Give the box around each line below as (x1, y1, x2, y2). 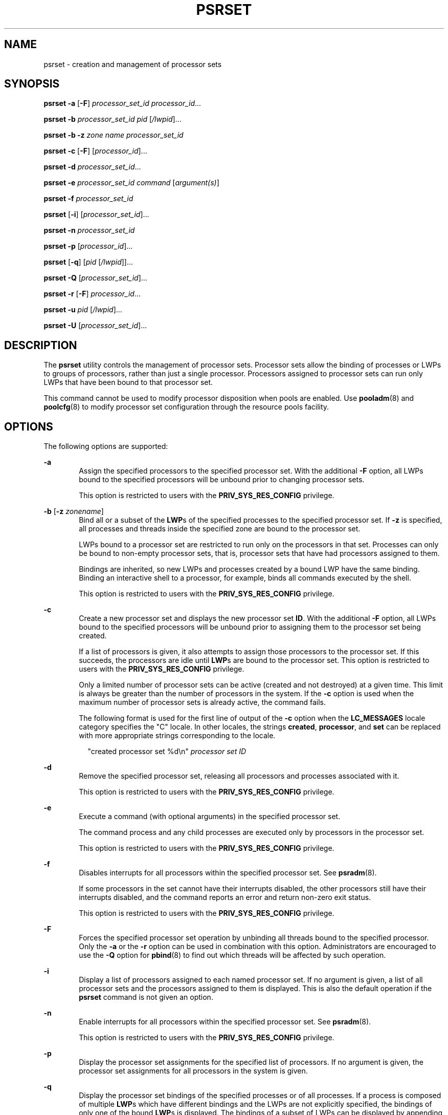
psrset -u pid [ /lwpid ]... (43, 305, 122, 314)
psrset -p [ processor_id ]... (43, 242, 133, 251)
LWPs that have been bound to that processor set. (43, 378, 213, 387)
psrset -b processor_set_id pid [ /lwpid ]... (43, 115, 182, 124)
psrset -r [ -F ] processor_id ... (43, 289, 141, 298)
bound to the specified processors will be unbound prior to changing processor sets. (79, 475, 365, 484)
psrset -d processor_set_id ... (43, 162, 141, 171)
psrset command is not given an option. (79, 993, 213, 1002)
